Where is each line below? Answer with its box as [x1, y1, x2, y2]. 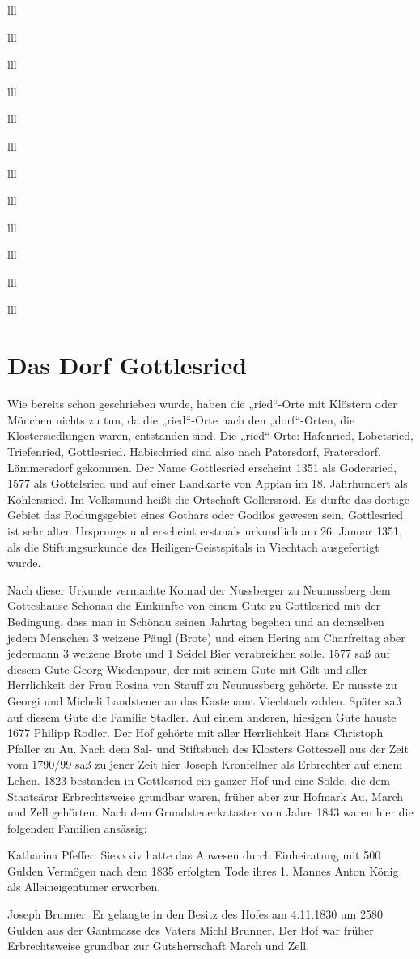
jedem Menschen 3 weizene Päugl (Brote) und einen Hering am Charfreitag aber [7, 629, 405, 646]
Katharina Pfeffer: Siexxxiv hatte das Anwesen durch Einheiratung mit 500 [7, 846, 381, 863]
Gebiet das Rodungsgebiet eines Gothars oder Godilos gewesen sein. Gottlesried [7, 506, 403, 523]
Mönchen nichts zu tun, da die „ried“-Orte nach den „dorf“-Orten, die [7, 411, 355, 428]
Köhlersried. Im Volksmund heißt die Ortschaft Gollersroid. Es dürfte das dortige [7, 490, 409, 507]
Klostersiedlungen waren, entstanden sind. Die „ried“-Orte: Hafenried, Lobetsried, [7, 427, 414, 444]
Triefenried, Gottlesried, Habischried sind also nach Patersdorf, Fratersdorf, [7, 443, 381, 460]
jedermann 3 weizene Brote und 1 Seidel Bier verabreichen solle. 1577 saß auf [7, 645, 390, 662]
